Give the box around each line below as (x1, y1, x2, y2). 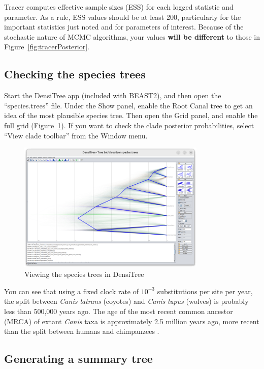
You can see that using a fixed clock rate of (4, 286, 139, 296)
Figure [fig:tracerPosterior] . (4, 41, 89, 52)
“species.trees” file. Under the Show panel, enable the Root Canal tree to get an (4, 100, 253, 110)
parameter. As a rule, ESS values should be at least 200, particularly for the (4, 11, 241, 22)
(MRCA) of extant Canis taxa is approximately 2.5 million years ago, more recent (4, 316, 259, 326)
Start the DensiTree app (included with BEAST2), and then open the (4, 90, 221, 101)
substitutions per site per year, (157, 286, 253, 296)
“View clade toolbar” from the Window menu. (4, 130, 148, 140)
